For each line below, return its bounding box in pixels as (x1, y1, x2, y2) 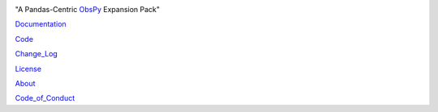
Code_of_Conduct (15, 93, 75, 103)
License (15, 64, 42, 73)
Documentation (15, 19, 67, 29)
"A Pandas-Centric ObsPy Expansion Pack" (15, 5, 161, 14)
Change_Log (15, 49, 58, 59)
